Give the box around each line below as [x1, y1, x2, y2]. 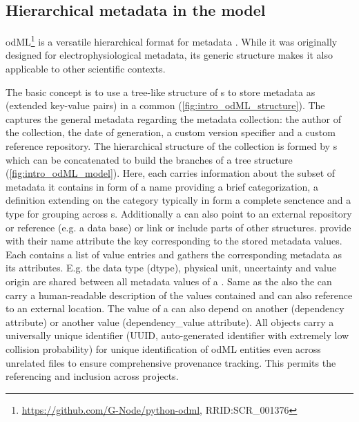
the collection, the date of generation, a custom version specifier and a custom [6, 125, 336, 140]
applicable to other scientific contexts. [6, 61, 166, 76]
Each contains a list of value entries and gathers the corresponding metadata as [6, 247, 342, 261]
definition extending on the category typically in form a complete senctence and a [6, 193, 351, 207]
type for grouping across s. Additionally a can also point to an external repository [6, 206, 352, 220]
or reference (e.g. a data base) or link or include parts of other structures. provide [6, 220, 351, 234]
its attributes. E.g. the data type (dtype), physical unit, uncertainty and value [6, 260, 336, 275]
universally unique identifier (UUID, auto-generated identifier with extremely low [6, 328, 349, 343]
